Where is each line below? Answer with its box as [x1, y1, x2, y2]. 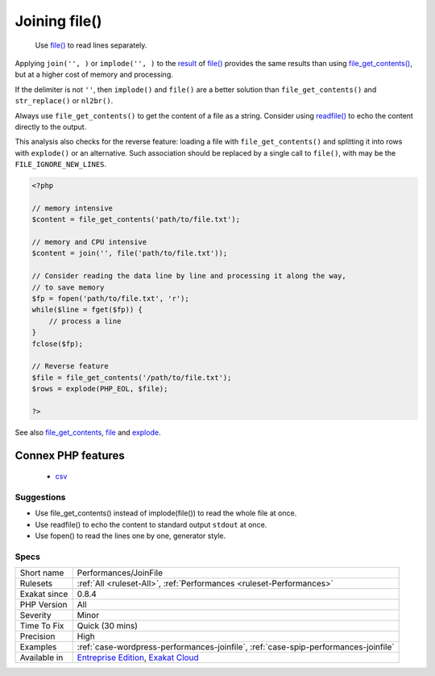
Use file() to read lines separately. [35, 40, 147, 50]
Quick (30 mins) [77, 620, 139, 632]
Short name [19, 567, 64, 578]
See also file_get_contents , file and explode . [14, 428, 161, 437]
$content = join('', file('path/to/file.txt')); [31, 248, 228, 258]
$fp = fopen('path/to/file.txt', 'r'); [31, 294, 189, 303]
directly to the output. [14, 122, 87, 131]
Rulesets [19, 578, 52, 589]
